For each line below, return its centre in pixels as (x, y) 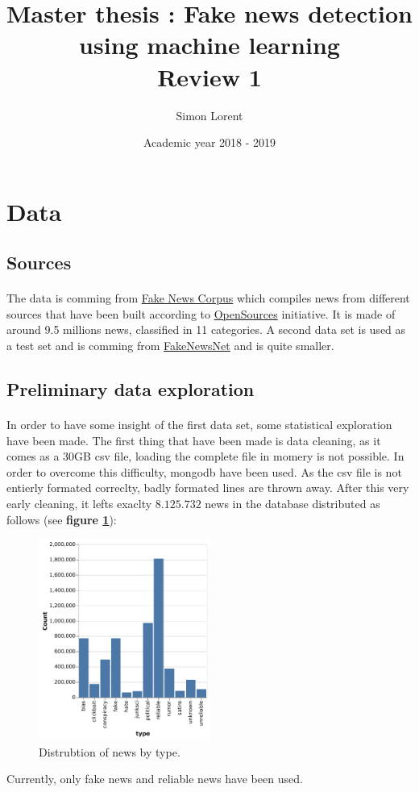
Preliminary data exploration (131, 389)
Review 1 (209, 76)
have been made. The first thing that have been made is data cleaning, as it (194, 440)
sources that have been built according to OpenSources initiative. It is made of (201, 313)
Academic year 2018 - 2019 (209, 142)
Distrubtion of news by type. (110, 751)
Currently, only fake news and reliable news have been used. (155, 779)
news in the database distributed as (292, 503)
